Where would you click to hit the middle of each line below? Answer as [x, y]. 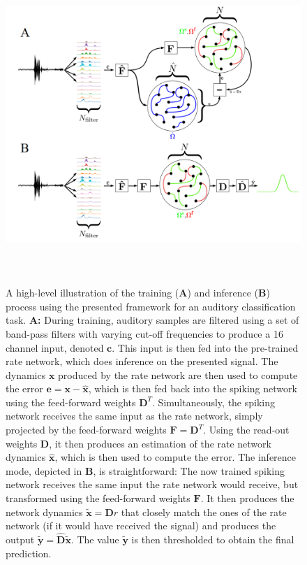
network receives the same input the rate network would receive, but [152, 484]
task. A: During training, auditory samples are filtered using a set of [152, 320]
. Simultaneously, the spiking [214, 402]
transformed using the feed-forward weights [98, 498]
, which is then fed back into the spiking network [193, 388]
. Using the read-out [246, 430]
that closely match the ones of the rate [204, 512]
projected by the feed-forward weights [86, 430]
